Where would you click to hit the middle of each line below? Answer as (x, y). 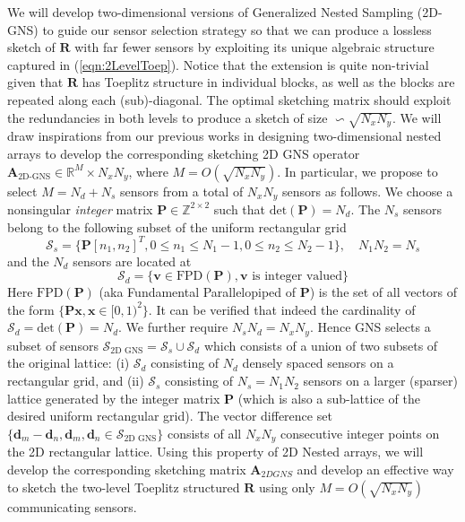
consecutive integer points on (360, 433)
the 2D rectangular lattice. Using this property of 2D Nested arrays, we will (215, 452)
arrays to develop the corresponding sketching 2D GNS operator (184, 153)
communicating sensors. (72, 506)
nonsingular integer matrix (80, 209)
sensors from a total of (181, 191)
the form (31, 309)
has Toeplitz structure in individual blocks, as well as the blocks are (268, 82)
